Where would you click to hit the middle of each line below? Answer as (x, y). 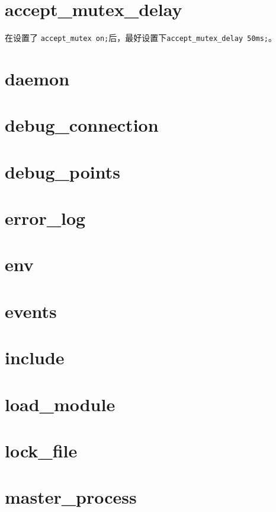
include (35, 357)
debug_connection (82, 125)
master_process (71, 497)
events (31, 311)
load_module (60, 404)
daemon (37, 78)
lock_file (41, 450)
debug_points (62, 171)
